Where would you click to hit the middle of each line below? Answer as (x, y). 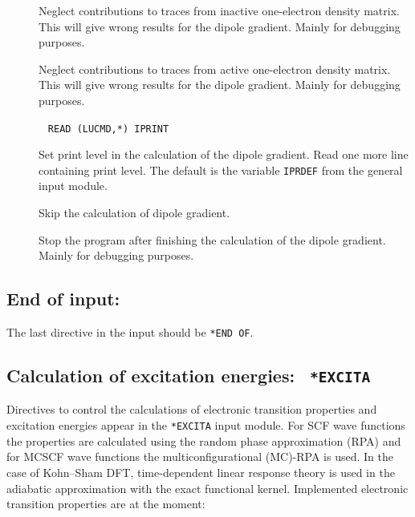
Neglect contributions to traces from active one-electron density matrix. (215, 69)
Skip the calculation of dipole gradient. (134, 213)
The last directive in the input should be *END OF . (130, 332)
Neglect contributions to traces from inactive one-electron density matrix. (219, 10)
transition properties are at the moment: (106, 504)
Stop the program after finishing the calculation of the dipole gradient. (212, 239)
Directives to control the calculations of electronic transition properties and (192, 409)
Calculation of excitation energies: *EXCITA (189, 376)
